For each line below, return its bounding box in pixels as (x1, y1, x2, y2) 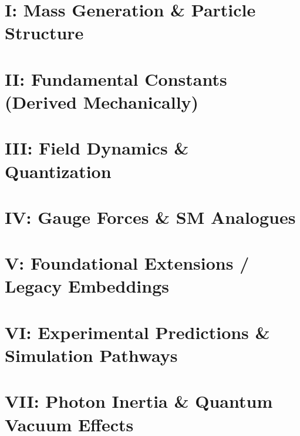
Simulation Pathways (5, 343, 178, 367)
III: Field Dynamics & (5, 136, 189, 160)
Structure (5, 21, 84, 45)
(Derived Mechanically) (5, 89, 199, 113)
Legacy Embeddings (5, 274, 169, 298)
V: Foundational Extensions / (5, 251, 250, 275)
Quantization (5, 159, 112, 183)
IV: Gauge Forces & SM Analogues (5, 204, 296, 229)
